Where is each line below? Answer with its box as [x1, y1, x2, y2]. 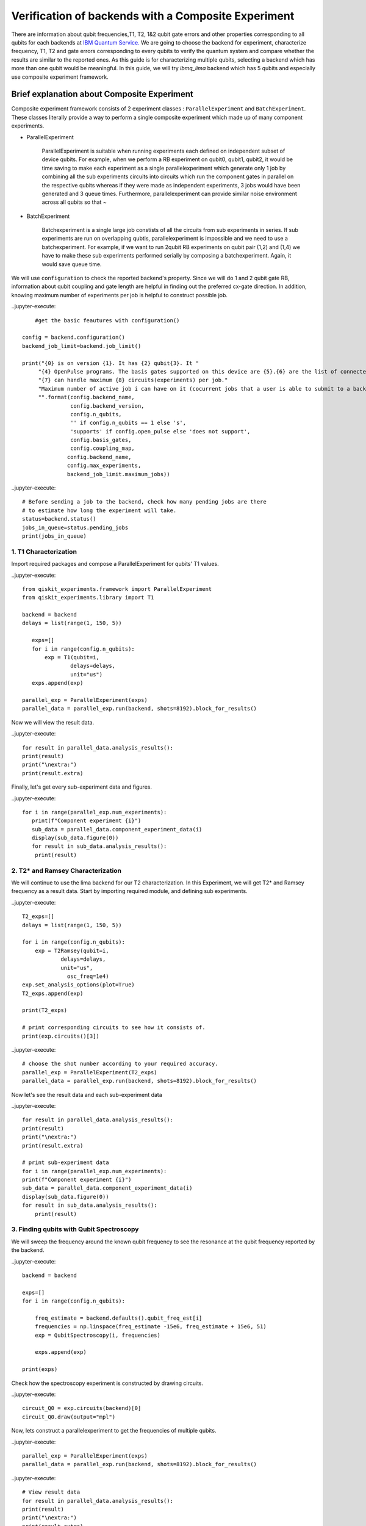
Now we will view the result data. [11, 718, 95, 726]
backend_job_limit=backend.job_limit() [22, 342, 142, 349]
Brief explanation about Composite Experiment [11, 89, 193, 99]
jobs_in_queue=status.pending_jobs [22, 524, 129, 531]
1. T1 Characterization [11, 547, 77, 555]
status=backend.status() [22, 516, 96, 523]
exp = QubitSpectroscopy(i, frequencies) [34, 1331, 161, 1339]
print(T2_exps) [22, 1007, 68, 1014]
